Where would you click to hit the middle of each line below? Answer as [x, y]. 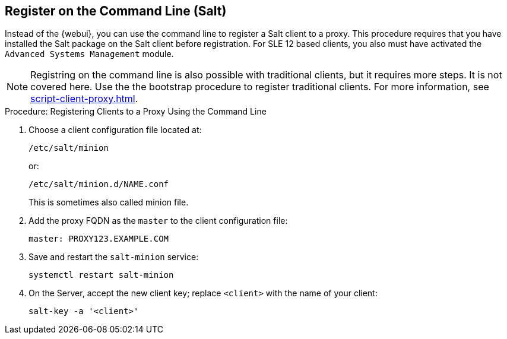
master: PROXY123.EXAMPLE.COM [99, 239]
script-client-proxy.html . [84, 99]
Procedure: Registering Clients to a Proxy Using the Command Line [136, 112]
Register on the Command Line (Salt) [116, 11]
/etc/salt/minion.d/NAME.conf [99, 184]
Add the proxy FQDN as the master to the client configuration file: [158, 221]
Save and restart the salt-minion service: [114, 257]
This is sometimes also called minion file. [109, 202]
